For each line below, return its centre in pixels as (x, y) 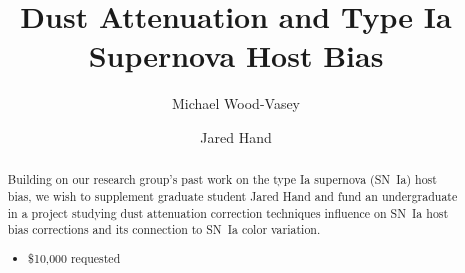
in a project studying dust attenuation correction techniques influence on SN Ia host (228, 212)
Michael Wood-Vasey (236, 103)
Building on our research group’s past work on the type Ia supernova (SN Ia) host (222, 179)
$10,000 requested (74, 257)
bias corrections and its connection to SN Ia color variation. (164, 229)
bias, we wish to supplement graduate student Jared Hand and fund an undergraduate (232, 195)
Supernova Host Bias (236, 55)
